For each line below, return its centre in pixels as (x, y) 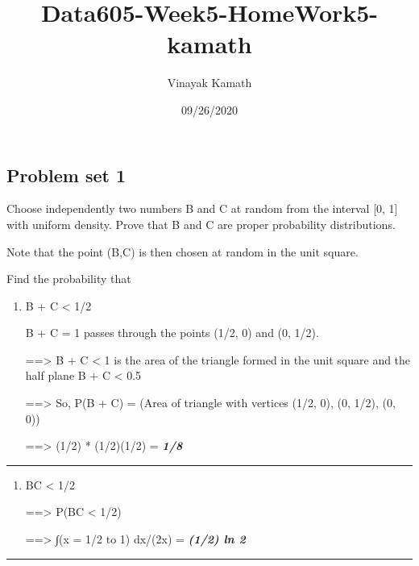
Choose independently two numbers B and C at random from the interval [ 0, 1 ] (202, 208)
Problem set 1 (66, 175)
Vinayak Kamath (209, 83)
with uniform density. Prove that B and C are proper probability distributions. (201, 224)
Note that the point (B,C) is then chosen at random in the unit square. (183, 251)
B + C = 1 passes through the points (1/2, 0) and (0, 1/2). (172, 333)
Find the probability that (69, 279)
